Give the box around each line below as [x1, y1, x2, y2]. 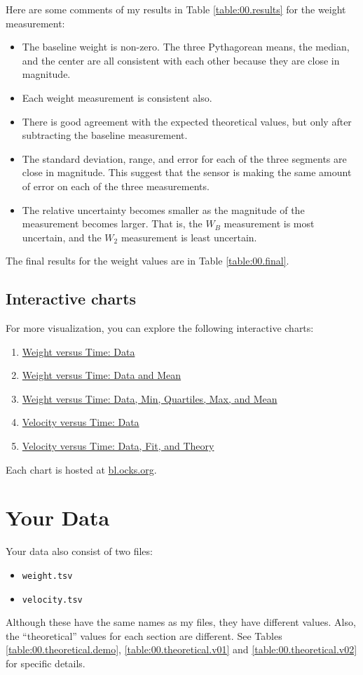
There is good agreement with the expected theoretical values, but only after [22, 114, 352, 128]
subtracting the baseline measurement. [22, 128, 188, 142]
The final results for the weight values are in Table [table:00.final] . [6, 253, 289, 268]
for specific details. [6, 656, 85, 671]
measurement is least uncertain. [121, 229, 257, 244]
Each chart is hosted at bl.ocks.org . [6, 462, 157, 476]
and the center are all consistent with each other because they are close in [22, 53, 340, 67]
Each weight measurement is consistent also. [22, 90, 212, 105]
